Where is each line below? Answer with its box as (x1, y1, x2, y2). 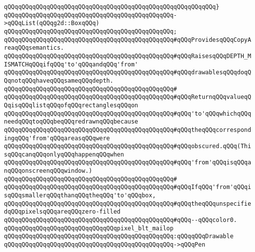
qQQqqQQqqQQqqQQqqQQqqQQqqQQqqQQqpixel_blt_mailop (4, 224, 174, 232)
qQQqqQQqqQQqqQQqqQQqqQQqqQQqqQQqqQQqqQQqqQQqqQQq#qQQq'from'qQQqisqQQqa (4, 159, 252, 166)
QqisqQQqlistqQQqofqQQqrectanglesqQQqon (4, 101, 139, 109)
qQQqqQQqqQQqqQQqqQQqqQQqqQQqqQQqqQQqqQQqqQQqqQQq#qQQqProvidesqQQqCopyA (4, 36, 252, 43)
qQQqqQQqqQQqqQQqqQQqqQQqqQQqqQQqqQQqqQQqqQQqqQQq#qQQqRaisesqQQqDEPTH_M (4, 52, 252, 60)
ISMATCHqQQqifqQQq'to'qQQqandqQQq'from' (4, 61, 139, 68)
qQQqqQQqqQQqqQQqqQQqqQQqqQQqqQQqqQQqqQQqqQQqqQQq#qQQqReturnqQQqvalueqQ (4, 94, 252, 101)
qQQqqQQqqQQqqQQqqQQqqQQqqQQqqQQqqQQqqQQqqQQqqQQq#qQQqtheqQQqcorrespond (4, 126, 252, 133)
